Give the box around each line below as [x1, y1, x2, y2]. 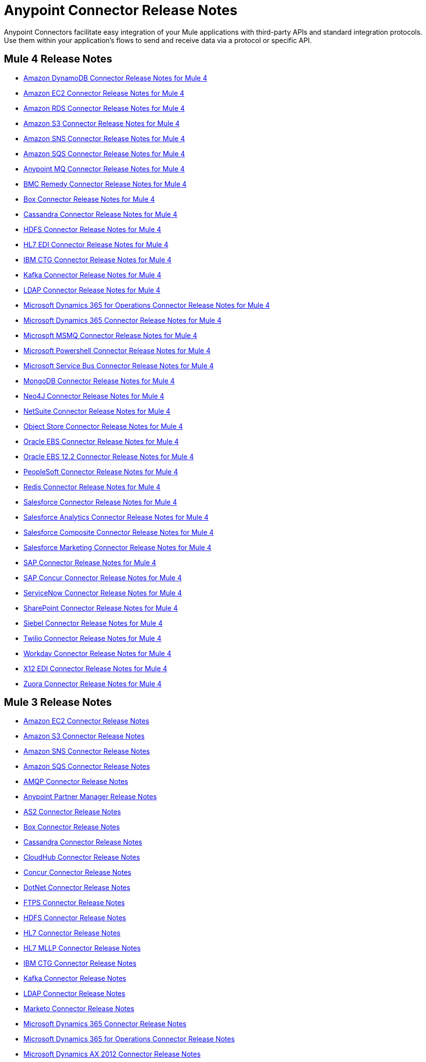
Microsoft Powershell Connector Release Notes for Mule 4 [23, 346, 211, 355]
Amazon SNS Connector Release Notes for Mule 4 [23, 134, 185, 143]
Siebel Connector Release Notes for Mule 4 [23, 618, 163, 627]
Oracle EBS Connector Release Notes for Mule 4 [23, 437, 179, 446]
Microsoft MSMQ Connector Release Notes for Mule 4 [23, 331, 197, 340]
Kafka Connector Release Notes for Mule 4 [23, 270, 162, 279]
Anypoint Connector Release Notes [4, 2, 237, 19]
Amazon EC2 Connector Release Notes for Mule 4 [23, 88, 185, 97]
